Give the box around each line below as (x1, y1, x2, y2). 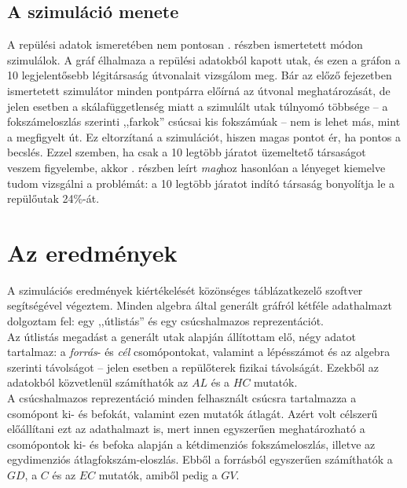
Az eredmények (7, 236, 178, 268)
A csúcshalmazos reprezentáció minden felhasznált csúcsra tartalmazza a (7, 390, 357, 406)
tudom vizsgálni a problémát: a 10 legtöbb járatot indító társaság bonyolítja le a (7, 174, 395, 191)
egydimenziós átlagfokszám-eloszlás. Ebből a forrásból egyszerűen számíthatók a (7, 451, 393, 468)
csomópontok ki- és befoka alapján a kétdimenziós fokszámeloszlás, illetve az (7, 435, 376, 452)
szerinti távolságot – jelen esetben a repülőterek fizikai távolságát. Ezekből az (7, 358, 379, 375)
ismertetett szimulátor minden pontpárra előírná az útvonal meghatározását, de (7, 82, 390, 98)
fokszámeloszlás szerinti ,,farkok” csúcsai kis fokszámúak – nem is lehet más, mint (7, 113, 401, 130)
